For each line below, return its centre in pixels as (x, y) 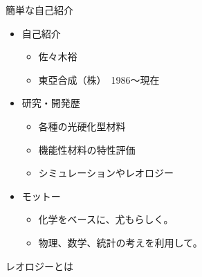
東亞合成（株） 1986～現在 (99, 79)
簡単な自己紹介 (39, 10)
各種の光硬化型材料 (82, 126)
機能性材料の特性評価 (87, 149)
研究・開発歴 (51, 103)
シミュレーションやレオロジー (106, 173)
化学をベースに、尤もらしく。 (106, 219)
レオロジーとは (39, 266)
